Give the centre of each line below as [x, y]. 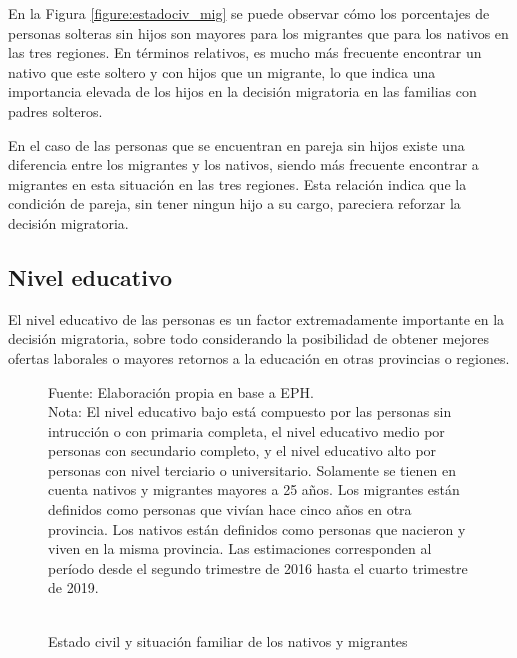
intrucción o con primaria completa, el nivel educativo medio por [246, 430]
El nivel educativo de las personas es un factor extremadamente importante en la [256, 318]
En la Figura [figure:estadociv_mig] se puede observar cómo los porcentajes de [249, 13]
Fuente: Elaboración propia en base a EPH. [181, 391]
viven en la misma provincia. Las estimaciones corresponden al [240, 548]
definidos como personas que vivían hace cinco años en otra [230, 509]
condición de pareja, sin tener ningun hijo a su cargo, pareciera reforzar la [234, 203]
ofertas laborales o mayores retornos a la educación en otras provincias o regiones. [259, 357]
